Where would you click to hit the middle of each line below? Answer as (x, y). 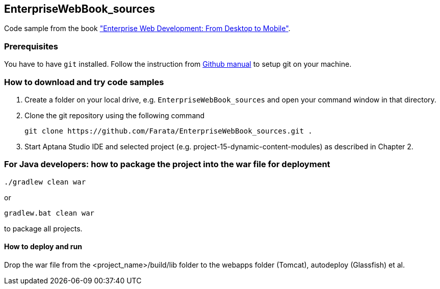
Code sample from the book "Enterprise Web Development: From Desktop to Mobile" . (147, 29)
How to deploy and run (43, 247)
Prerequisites (31, 46)
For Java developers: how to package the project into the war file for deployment (167, 164)
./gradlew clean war (45, 182)
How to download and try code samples (84, 82)
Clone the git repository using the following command (115, 115)
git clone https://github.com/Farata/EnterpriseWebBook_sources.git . (169, 131)
